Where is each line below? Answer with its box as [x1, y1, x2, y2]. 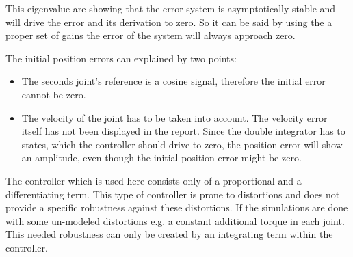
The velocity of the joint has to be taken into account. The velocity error [21, 110, 328, 124]
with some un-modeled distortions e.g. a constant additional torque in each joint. [5, 213, 345, 228]
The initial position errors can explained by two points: [5, 51, 237, 65]
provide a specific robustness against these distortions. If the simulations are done [5, 200, 348, 215]
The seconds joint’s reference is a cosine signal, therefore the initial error [21, 74, 326, 88]
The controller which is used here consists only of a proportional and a [5, 173, 302, 187]
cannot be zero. [21, 87, 86, 101]
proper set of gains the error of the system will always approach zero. [5, 28, 296, 42]
